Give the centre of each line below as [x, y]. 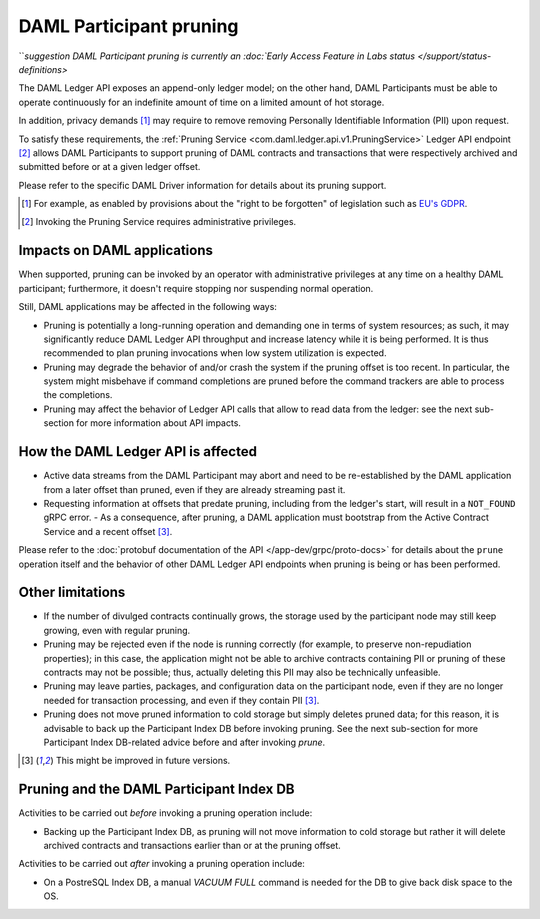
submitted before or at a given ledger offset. [109, 167]
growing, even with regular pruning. [117, 630]
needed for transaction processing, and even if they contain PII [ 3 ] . [181, 700]
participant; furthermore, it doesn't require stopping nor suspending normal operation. [196, 288]
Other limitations [72, 592]
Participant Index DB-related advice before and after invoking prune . [184, 742]
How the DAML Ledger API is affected [137, 451]
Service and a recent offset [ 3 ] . [108, 531]
